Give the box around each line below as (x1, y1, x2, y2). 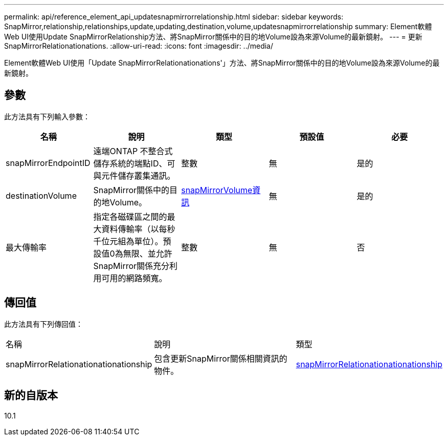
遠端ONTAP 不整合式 (93, 145, 173, 156)
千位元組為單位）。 (93, 236, 163, 246)
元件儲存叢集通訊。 (101, 170, 175, 181)
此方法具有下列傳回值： (4, 319, 83, 328)
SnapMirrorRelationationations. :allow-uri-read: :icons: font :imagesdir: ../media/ (4, 41, 274, 50)
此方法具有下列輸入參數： (4, 112, 90, 121)
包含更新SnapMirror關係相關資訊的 (154, 353, 287, 364)
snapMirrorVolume (181, 184, 253, 195)
